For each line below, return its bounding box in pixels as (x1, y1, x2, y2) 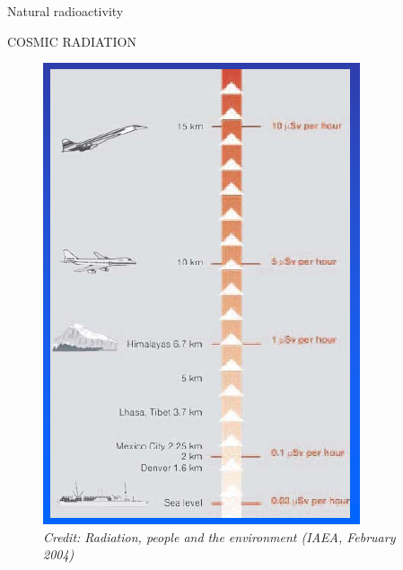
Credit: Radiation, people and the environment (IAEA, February (43, 527, 396, 546)
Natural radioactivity (7, 2, 124, 20)
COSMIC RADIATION (7, 31, 136, 50)
